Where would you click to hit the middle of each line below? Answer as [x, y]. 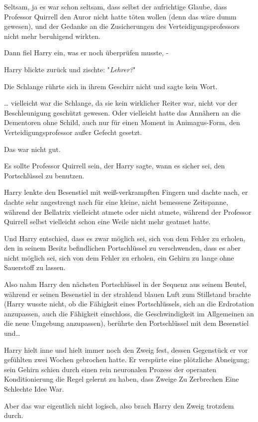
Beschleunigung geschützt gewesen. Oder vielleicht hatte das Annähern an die [122, 112]
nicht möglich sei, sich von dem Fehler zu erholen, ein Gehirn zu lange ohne [119, 257]
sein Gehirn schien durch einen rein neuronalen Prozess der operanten [110, 369]
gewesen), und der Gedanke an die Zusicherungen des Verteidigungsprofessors [122, 26]
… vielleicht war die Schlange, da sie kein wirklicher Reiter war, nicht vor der [121, 103]
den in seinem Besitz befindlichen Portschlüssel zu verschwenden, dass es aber [122, 248]
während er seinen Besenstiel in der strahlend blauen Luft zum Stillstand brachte [128, 294]
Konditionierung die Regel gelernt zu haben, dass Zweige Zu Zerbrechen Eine [122, 379]
